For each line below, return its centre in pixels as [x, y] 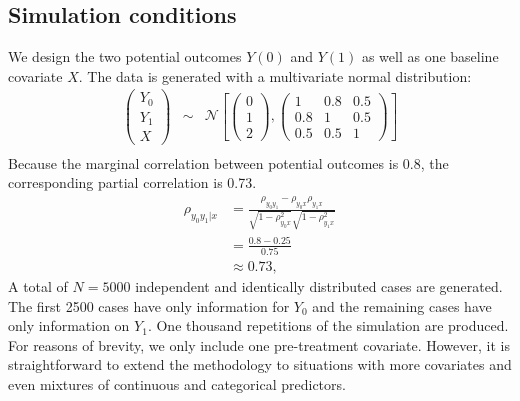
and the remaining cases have [402, 305]
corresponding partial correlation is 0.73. [132, 182]
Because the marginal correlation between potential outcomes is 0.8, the [228, 162]
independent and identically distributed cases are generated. [319, 285]
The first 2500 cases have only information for [149, 305]
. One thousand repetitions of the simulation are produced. [328, 325]
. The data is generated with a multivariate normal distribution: [275, 75]
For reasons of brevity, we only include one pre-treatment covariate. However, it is [259, 344]
